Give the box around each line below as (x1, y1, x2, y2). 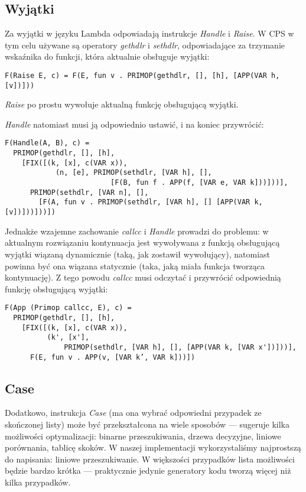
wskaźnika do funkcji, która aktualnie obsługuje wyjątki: (5, 50, 210, 63)
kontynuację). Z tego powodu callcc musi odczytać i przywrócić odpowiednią (5, 271, 281, 284)
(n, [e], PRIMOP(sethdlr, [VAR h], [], (55, 168, 212, 177)
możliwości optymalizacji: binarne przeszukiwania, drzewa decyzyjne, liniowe (5, 429, 281, 442)
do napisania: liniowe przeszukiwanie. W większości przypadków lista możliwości (5, 452, 295, 465)
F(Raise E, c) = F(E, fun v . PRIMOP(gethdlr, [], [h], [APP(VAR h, (5, 71, 280, 80)
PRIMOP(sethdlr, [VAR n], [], (30, 188, 149, 197)
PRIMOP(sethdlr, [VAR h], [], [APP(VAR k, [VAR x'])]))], (64, 343, 297, 351)
